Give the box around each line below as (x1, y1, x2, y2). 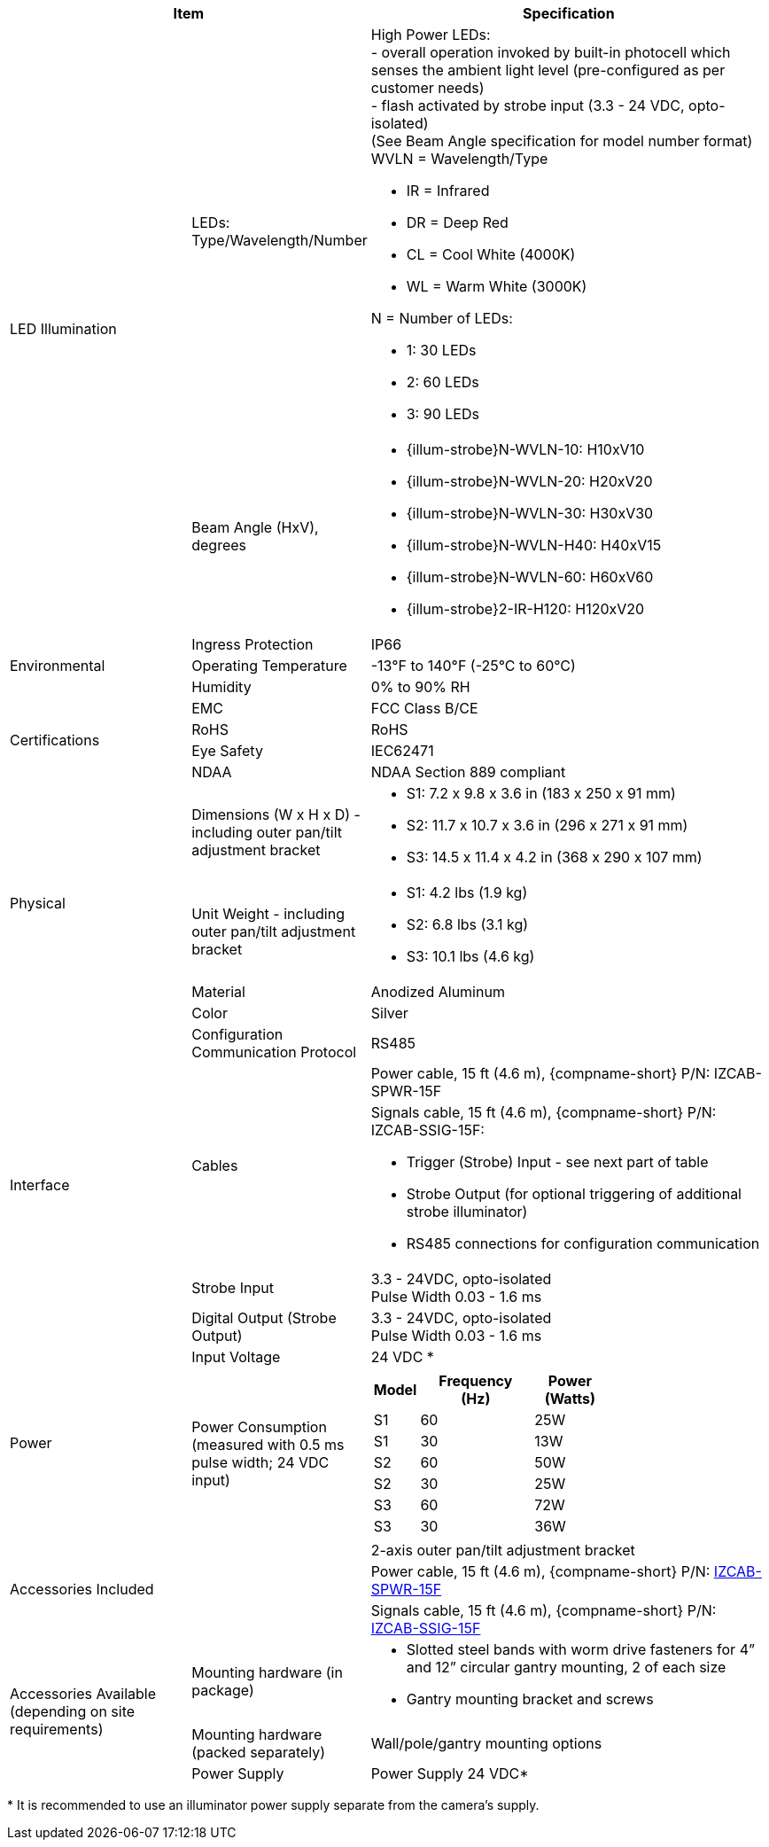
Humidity (191, 678, 252, 696)
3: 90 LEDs (406, 405, 479, 423)
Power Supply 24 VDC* (370, 1765, 529, 1782)
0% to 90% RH (370, 678, 470, 696)
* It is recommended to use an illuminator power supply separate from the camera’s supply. (7, 1797, 540, 1812)
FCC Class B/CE (370, 699, 478, 717)
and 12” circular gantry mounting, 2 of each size (406, 1658, 726, 1676)
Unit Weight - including (191, 905, 345, 923)
